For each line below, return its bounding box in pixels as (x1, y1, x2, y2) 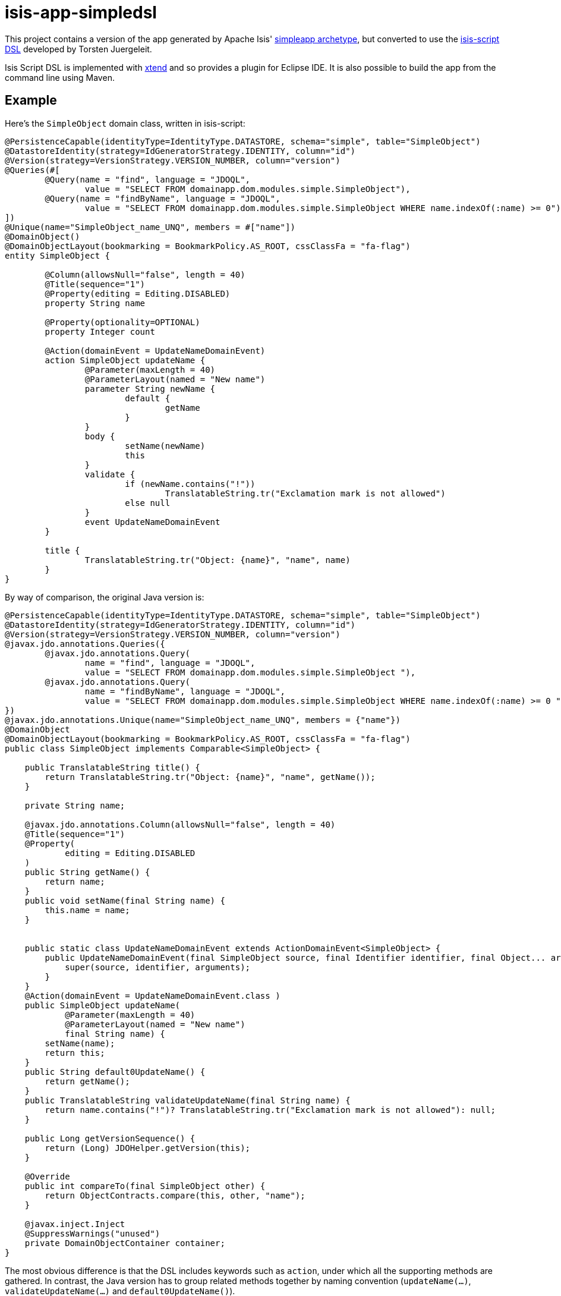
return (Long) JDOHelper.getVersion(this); (45, 1143, 251, 1153)
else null (125, 498, 171, 508)
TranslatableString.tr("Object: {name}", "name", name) (84, 555, 351, 565)
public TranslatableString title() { (24, 762, 200, 772)
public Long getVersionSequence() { (24, 1133, 196, 1143)
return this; (45, 1048, 105, 1058)
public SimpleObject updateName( (24, 1000, 181, 1010)
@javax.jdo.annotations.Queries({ (5, 638, 165, 649)
